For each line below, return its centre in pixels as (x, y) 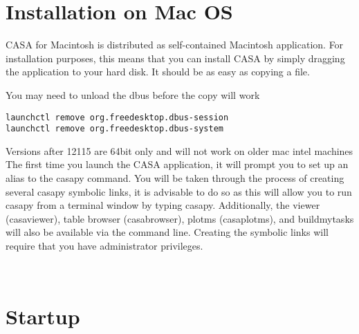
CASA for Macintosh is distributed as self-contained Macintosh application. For (175, 45)
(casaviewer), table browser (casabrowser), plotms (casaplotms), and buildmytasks (180, 218)
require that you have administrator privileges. (104, 245)
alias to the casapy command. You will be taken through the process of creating (175, 178)
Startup (43, 316)
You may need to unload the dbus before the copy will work (133, 94)
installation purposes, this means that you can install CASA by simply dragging (175, 58)
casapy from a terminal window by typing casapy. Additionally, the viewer (163, 205)
